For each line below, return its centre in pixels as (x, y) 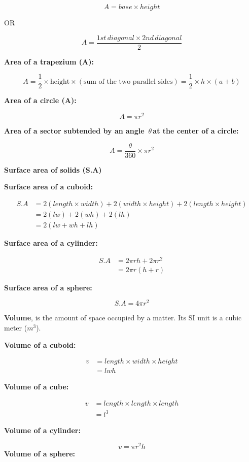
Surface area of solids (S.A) (53, 169)
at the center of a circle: (196, 130)
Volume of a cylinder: (42, 430)
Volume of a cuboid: (40, 344)
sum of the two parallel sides (128, 81)
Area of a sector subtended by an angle (74, 130)
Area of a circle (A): (40, 100)
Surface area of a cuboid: (49, 187)
